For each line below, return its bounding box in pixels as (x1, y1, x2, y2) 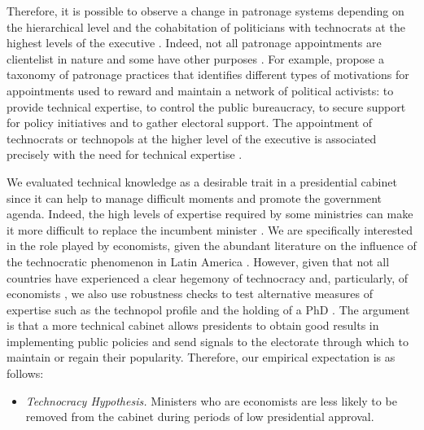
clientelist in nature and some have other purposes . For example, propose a (7, 50, 384, 67)
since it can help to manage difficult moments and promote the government (7, 189, 382, 206)
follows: (7, 365, 44, 382)
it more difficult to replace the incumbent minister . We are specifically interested (7, 221, 413, 238)
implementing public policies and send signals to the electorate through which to (7, 332, 409, 349)
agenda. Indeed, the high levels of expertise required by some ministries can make (7, 205, 413, 222)
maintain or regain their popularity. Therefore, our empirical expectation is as (7, 349, 396, 366)
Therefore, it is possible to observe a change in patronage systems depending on (7, 2, 404, 19)
